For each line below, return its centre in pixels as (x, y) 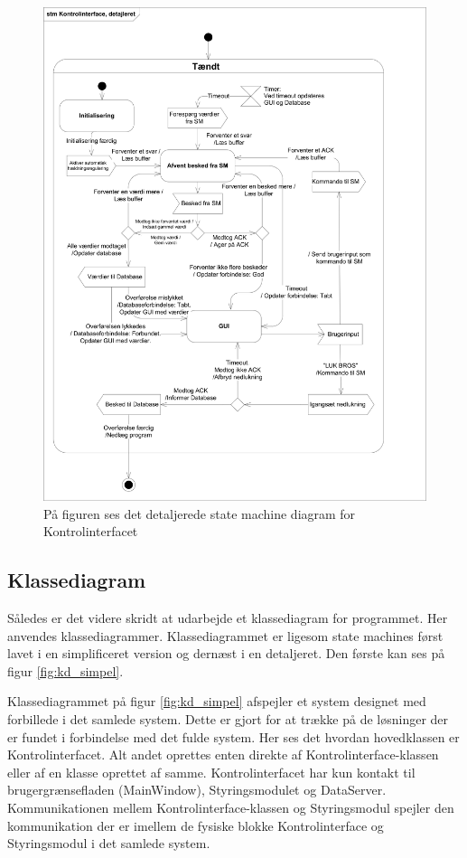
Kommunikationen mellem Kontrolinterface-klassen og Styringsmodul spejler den (231, 808)
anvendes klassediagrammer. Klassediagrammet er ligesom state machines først (225, 635)
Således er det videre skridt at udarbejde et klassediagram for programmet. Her (228, 618)
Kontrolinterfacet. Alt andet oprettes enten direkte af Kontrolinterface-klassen (223, 754)
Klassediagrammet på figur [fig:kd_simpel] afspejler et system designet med (217, 701)
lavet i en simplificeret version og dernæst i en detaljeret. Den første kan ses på (226, 653)
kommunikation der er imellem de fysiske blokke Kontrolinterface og (196, 825)
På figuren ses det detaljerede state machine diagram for (200, 513)
